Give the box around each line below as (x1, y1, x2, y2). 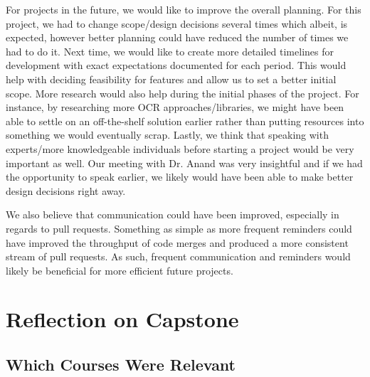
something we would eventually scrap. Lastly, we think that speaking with (6, 127, 329, 142)
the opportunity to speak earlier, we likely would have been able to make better (6, 169, 354, 184)
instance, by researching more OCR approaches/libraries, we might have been (6, 100, 344, 115)
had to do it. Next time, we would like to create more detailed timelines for (6, 43, 334, 58)
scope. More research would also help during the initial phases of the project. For (6, 85, 359, 100)
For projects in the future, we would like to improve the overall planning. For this (6, 2, 361, 16)
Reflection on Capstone (6, 304, 239, 334)
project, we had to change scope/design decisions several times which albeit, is (6, 16, 348, 31)
